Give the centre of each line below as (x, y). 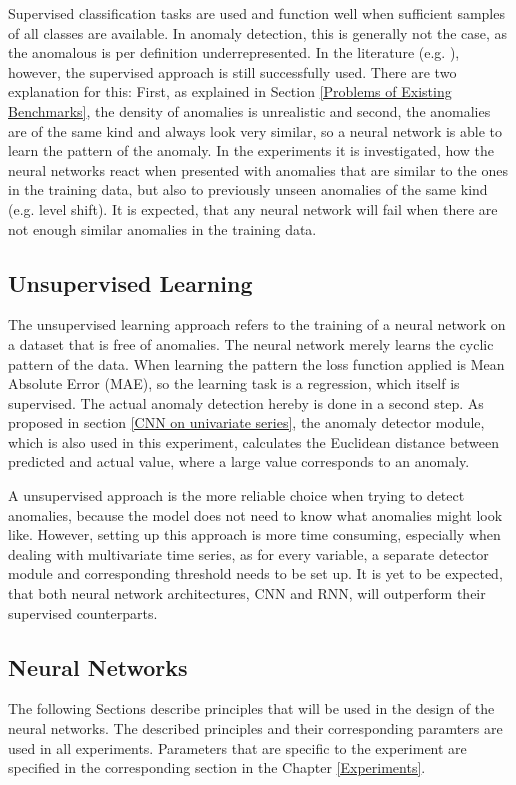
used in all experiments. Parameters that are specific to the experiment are (237, 747)
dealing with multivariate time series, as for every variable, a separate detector (248, 553)
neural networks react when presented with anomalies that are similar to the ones (258, 169)
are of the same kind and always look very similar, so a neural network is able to (255, 130)
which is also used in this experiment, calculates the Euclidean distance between (254, 441)
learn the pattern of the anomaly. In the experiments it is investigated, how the (251, 150)
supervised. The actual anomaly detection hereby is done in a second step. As (246, 402)
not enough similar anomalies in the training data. (162, 228)
